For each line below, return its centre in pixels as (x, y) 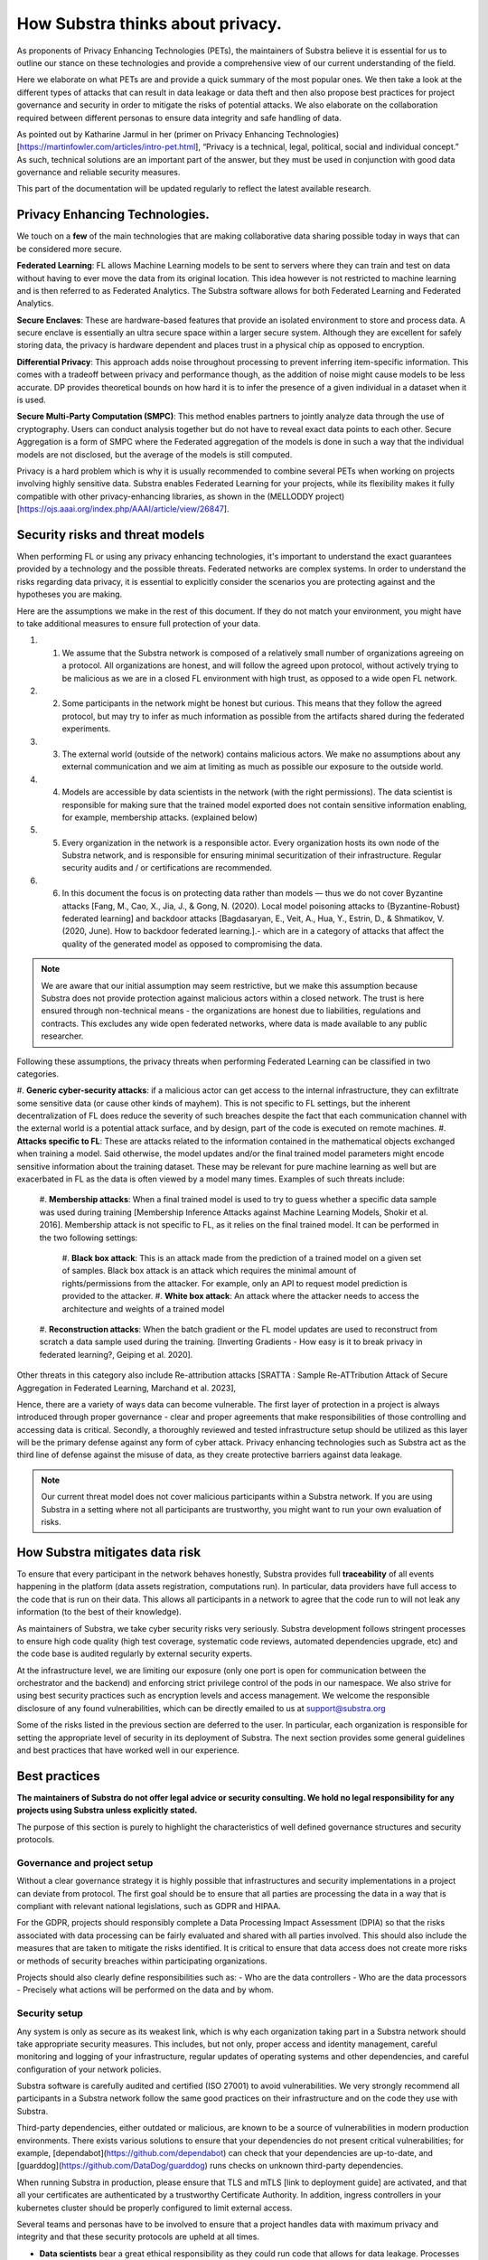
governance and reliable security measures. (99, 173)
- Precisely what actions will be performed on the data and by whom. (145, 1990)
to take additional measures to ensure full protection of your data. (139, 624)
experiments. (86, 729)
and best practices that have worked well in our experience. (128, 1750)
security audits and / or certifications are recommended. (167, 868)
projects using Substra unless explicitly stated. (107, 1810)
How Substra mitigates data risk (109, 1552)
